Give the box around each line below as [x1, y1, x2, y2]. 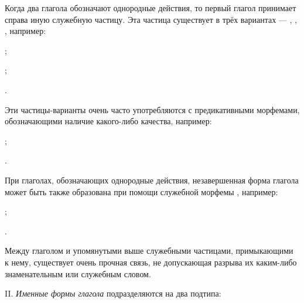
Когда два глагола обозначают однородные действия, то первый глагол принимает [5, 2, 296, 13]
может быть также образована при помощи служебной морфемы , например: [5, 185, 278, 198]
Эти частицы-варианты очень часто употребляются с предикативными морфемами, [5, 103, 300, 115]
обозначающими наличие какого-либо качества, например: [5, 115, 212, 127]
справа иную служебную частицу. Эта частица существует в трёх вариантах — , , [5, 13, 297, 25]
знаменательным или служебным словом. [5, 267, 151, 280]
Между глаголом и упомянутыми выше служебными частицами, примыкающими [5, 244, 293, 257]
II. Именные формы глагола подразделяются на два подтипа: [5, 287, 221, 299]
